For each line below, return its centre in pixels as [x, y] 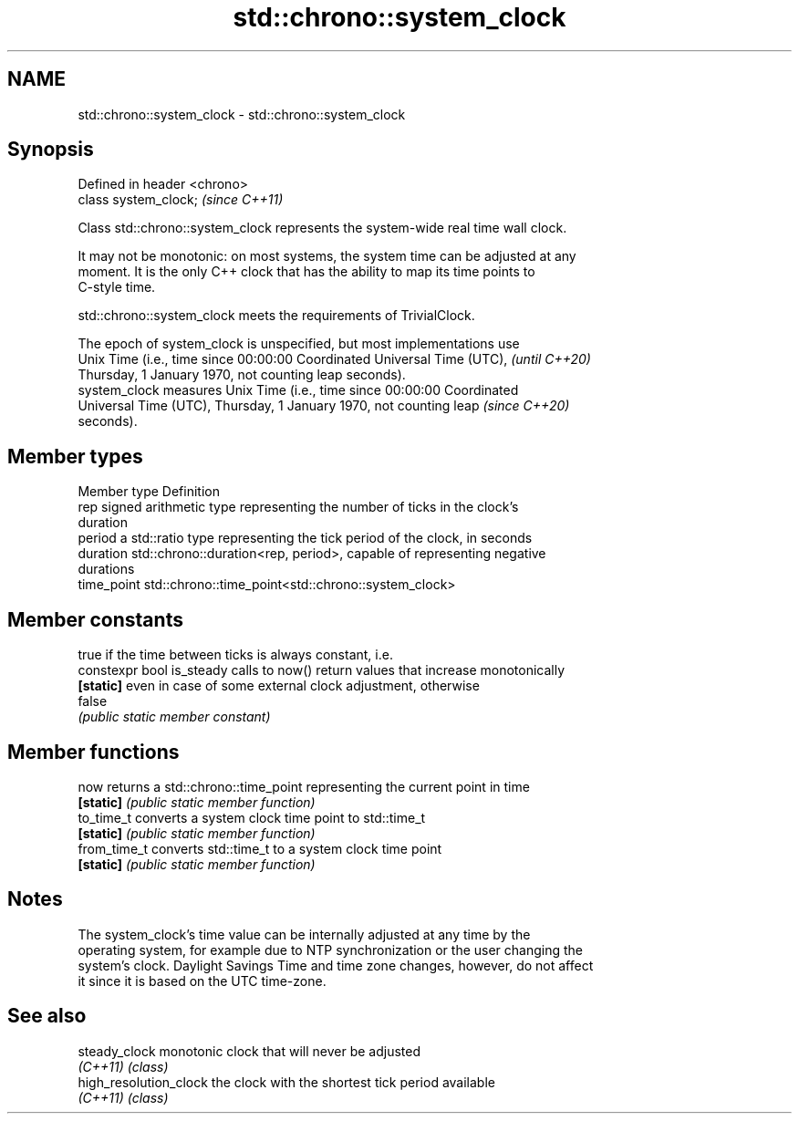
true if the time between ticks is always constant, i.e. [235, 655]
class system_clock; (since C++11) [181, 200]
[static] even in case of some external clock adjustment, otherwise [279, 686]
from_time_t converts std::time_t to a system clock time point [260, 848]
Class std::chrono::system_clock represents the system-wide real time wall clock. [322, 228]
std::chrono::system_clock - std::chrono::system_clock [242, 114]
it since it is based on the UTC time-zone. [202, 981]
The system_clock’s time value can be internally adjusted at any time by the [304, 934]
